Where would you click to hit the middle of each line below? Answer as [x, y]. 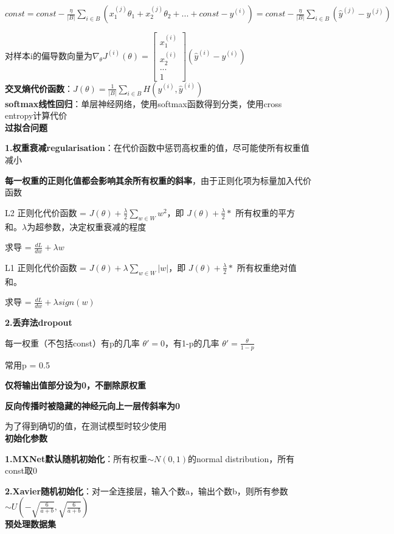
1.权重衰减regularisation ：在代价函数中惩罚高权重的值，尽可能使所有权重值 [157, 148]
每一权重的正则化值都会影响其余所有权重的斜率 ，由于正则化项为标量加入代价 [158, 180]
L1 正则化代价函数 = [46, 267]
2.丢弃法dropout [39, 322]
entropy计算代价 [36, 115]
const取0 [21, 470]
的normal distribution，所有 [241, 458]
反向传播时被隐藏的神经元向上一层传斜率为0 [93, 405]
